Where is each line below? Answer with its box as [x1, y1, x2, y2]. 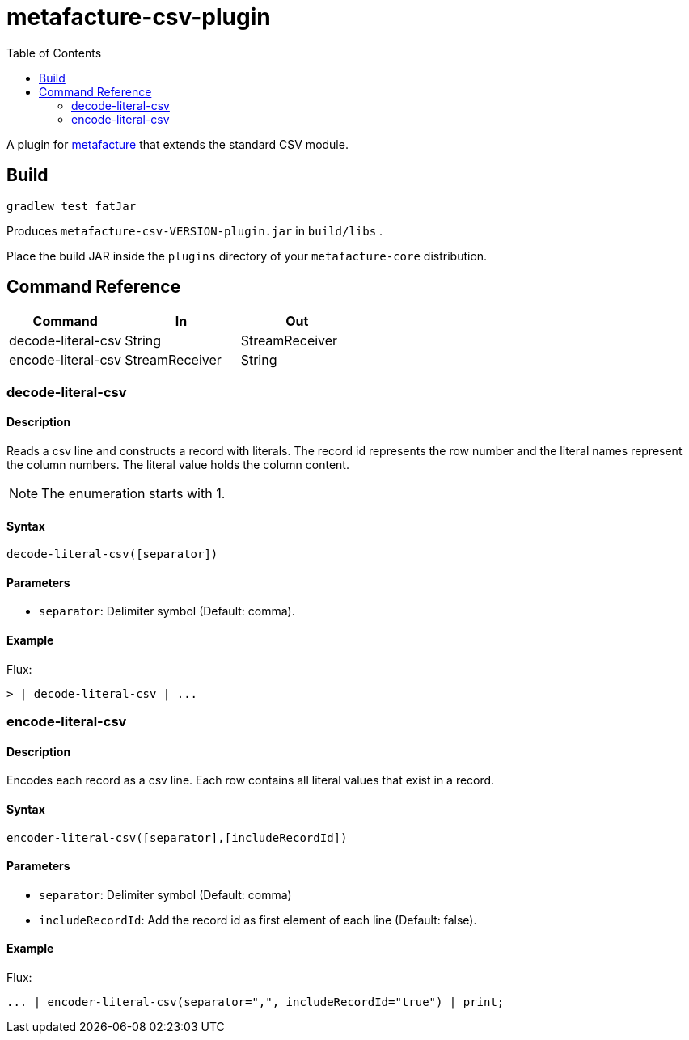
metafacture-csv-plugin [6, 3, 271, 31]
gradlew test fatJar [6, 199, 137, 213]
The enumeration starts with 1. [41, 485, 226, 502]
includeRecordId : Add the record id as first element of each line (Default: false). [39, 912, 477, 927]
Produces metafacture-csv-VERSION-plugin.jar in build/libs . [6, 223, 383, 238]
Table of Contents [6, 45, 102, 60]
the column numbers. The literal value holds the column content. [6, 458, 349, 472]
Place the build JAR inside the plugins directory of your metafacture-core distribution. [6, 248, 488, 263]
